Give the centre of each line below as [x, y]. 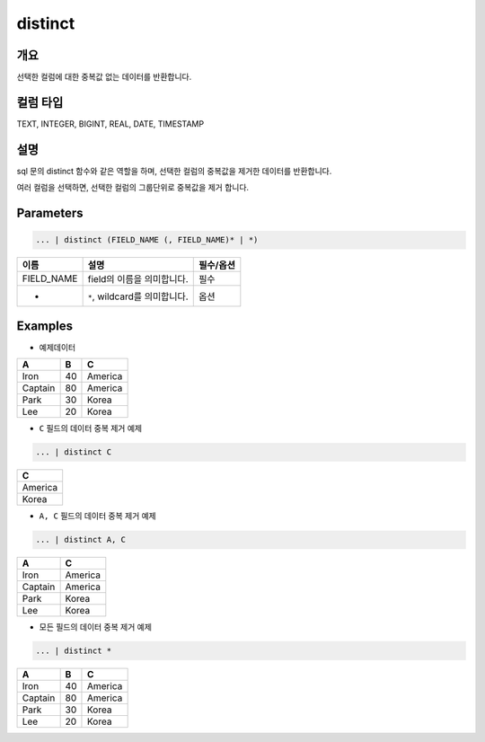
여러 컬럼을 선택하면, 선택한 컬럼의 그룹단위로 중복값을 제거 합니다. [133, 188]
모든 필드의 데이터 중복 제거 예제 [96, 627]
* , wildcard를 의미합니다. [138, 296]
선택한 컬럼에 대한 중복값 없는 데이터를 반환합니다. [104, 77]
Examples [45, 326]
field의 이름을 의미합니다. [138, 279]
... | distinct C [74, 452]
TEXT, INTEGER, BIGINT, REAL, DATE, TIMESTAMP [110, 124]
